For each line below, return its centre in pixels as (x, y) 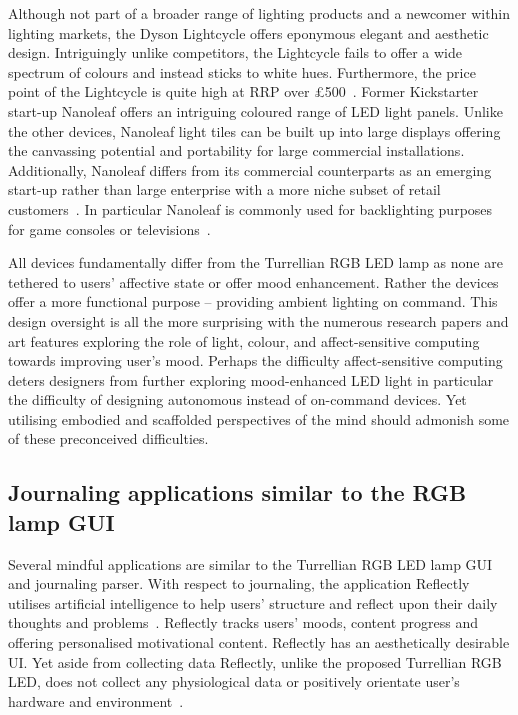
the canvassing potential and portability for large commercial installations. (236, 150)
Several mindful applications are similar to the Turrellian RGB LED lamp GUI (250, 563)
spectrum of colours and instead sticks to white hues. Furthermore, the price (242, 71)
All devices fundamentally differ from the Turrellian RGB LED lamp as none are (255, 262)
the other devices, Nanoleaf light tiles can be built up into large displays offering (254, 130)
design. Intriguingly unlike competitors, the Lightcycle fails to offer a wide (235, 52)
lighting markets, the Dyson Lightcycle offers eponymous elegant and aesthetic (248, 32)
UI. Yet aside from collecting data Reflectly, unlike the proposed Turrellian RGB (255, 661)
